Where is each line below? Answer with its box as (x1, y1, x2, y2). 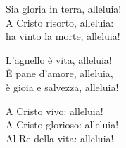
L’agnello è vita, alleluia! (6, 52, 112, 67)
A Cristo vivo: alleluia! (6, 103, 103, 118)
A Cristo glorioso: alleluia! (6, 117, 119, 132)
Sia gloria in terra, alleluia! (6, 1, 122, 15)
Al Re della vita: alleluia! (6, 130, 114, 145)
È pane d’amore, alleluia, (6, 66, 113, 81)
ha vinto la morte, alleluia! (6, 29, 120, 43)
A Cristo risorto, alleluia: (6, 15, 114, 29)
